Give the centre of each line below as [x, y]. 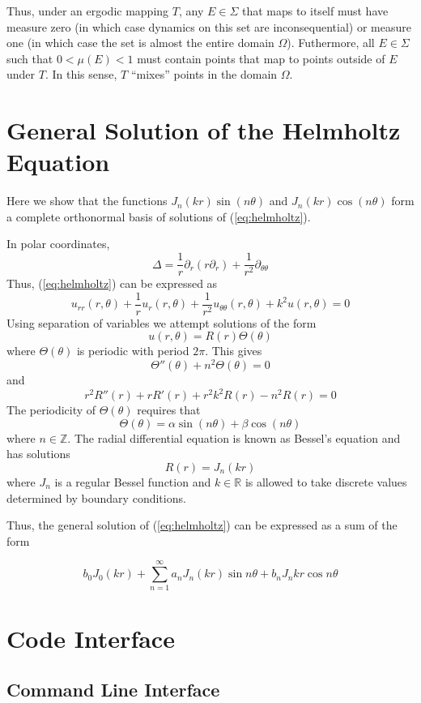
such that [30, 58]
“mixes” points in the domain [204, 74]
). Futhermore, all [331, 43]
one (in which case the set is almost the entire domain [140, 43]
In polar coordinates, [58, 244]
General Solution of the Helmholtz [204, 130]
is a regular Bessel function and [133, 481]
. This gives [234, 351]
